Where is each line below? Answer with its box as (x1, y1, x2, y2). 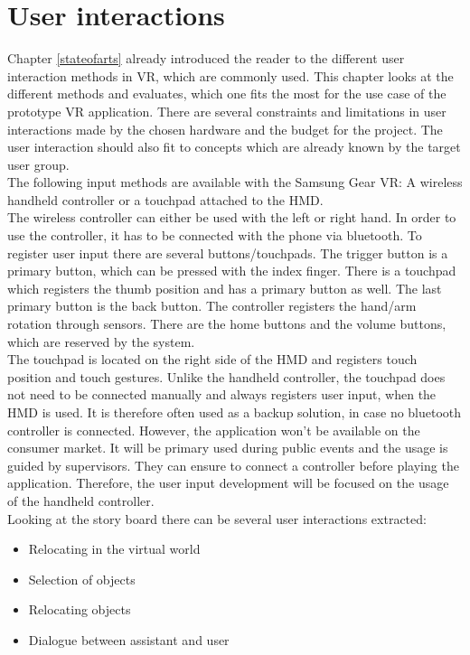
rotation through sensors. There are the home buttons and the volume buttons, (7, 314, 446, 333)
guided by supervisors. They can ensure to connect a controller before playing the (7, 455, 459, 474)
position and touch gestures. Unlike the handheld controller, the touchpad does (7, 367, 446, 386)
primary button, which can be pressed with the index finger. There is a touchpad (7, 261, 456, 280)
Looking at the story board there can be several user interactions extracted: (7, 509, 427, 528)
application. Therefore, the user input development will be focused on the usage (7, 473, 449, 492)
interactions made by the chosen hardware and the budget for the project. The (7, 119, 443, 138)
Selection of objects (28, 569, 136, 588)
